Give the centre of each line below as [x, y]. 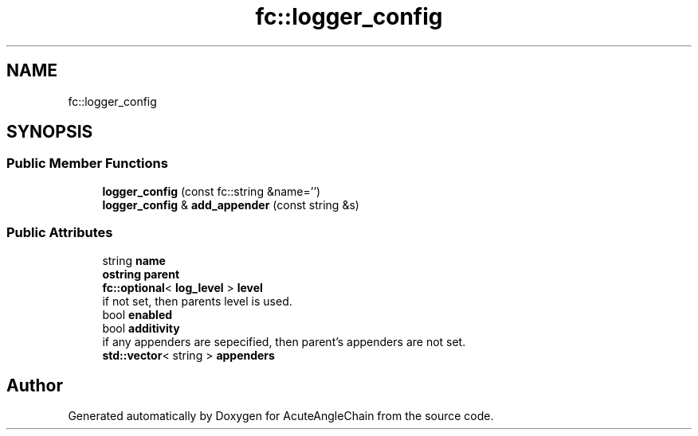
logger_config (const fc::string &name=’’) [212, 191]
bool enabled [137, 314]
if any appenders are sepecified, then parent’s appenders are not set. [284, 341]
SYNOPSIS [50, 132]
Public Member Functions [87, 163]
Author [35, 385]
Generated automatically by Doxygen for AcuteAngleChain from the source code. [281, 416]
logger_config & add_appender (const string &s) [231, 204]
